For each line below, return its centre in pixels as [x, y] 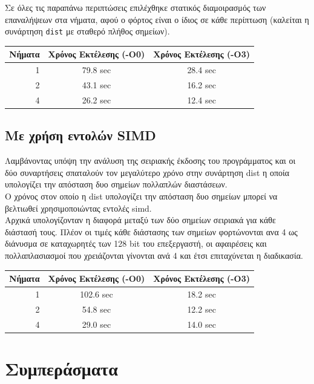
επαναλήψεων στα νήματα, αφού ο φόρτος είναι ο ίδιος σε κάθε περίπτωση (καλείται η [157, 19]
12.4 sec [201, 99]
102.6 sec [96, 294]
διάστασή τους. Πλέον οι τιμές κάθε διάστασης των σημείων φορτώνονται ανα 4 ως [151, 231]
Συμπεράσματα [61, 368]
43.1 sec [96, 85]
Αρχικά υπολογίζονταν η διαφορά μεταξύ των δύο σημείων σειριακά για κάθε [140, 220]
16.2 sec [201, 85]
